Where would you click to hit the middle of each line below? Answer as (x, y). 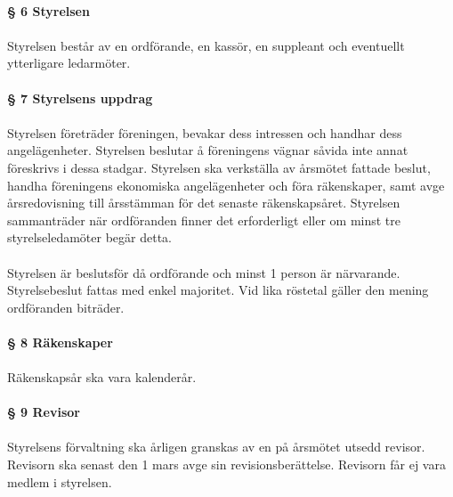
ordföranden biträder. (66, 307)
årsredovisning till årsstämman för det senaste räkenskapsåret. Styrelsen (204, 203)
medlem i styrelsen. (60, 481)
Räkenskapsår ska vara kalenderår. (102, 377)
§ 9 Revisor (44, 412)
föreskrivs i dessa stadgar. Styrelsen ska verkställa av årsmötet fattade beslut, (219, 167)
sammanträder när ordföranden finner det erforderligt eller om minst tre (204, 220)
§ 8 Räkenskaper (60, 342)
